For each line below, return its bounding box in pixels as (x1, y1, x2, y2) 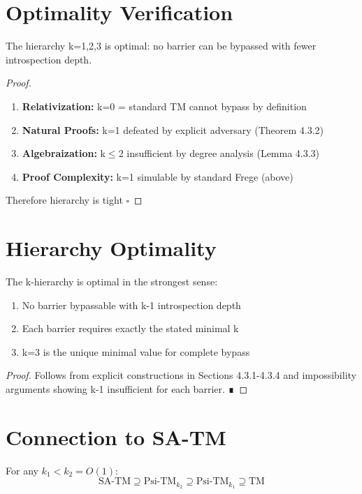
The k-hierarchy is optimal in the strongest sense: (6, 274, 218, 288)
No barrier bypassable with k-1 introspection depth (22, 297, 241, 312)
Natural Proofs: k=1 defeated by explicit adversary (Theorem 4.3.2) (22, 122, 324, 137)
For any (6, 463, 38, 477)
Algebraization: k (22, 146, 106, 160)
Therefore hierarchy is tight (6, 193, 123, 207)
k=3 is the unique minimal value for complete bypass (22, 344, 250, 359)
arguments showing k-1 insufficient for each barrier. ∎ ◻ (6, 381, 248, 396)
